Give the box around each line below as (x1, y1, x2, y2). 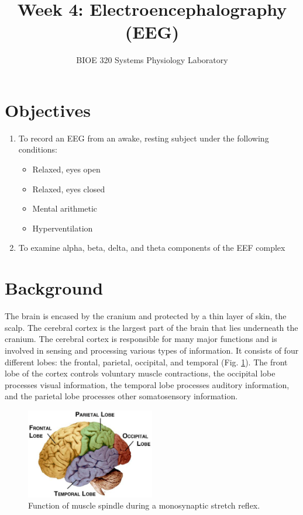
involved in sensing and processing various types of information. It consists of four (5, 344, 299, 356)
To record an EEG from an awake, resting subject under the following (18, 132, 269, 144)
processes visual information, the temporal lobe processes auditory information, (5, 378, 290, 390)
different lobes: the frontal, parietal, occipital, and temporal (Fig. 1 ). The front (5, 355, 288, 368)
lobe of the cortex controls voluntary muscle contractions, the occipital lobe (5, 367, 276, 379)
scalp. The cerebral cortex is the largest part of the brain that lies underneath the (5, 321, 298, 333)
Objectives (5, 98, 91, 122)
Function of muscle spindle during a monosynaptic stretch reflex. (28, 499, 260, 511)
